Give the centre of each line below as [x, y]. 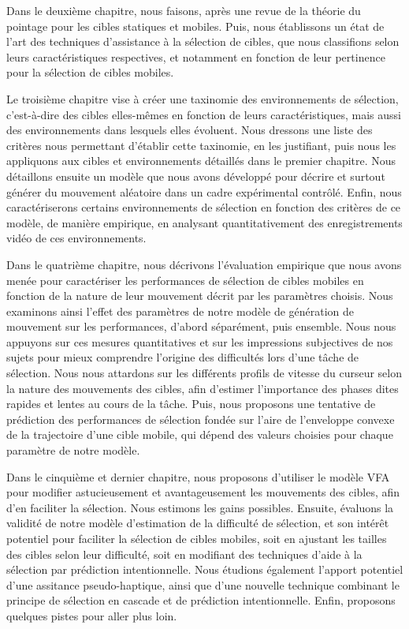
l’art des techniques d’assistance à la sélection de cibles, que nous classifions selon [203, 41]
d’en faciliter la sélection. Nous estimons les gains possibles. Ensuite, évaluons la [200, 507]
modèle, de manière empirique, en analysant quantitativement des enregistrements [204, 222]
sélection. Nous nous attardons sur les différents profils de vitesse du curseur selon [204, 373]
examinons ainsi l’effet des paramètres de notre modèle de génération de [180, 311]
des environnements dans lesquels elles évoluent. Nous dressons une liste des [190, 130]
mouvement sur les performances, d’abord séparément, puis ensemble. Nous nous [201, 326]
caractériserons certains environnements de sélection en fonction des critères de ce [204, 207]
